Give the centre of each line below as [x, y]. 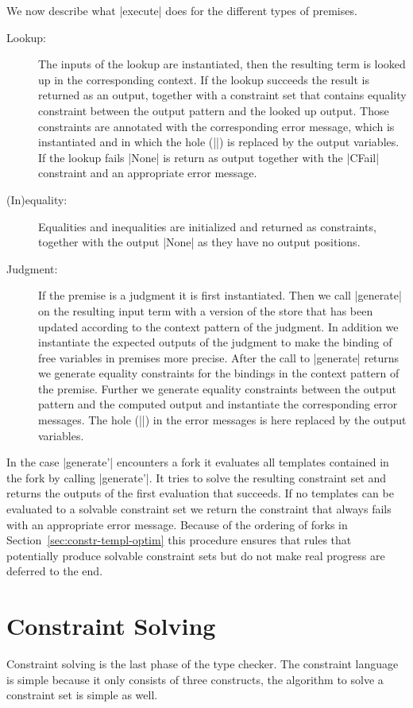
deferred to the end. [55, 571]
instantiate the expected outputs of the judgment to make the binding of [215, 342]
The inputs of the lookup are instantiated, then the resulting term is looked [222, 64]
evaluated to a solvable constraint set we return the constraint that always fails [199, 509]
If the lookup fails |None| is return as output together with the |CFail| [209, 157]
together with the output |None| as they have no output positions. [199, 242]
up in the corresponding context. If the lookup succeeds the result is [204, 79]
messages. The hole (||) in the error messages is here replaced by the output [222, 420]
